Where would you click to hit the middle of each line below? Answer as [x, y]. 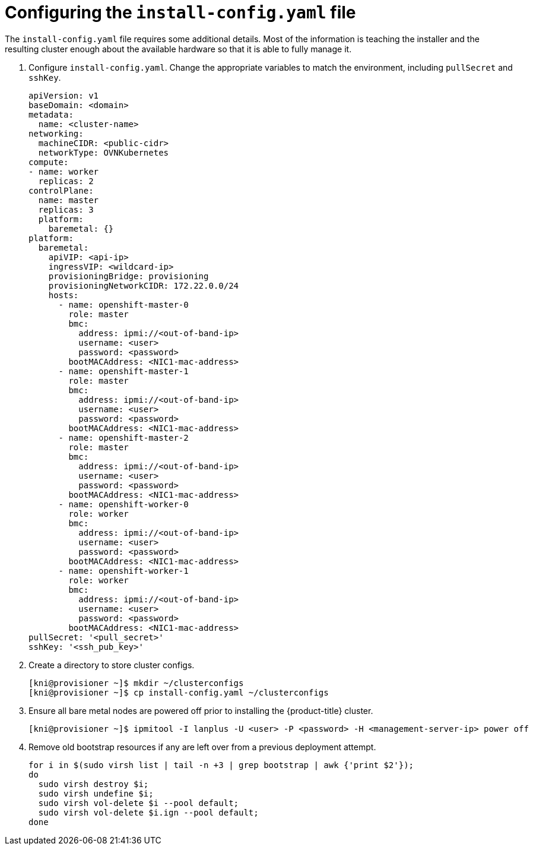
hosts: [64, 295]
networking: [56, 133]
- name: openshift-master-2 [123, 437]
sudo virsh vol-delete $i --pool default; [139, 803]
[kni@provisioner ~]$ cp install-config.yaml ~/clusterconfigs [179, 692]
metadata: [51, 114]
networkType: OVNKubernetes [104, 152]
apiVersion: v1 [64, 95]
